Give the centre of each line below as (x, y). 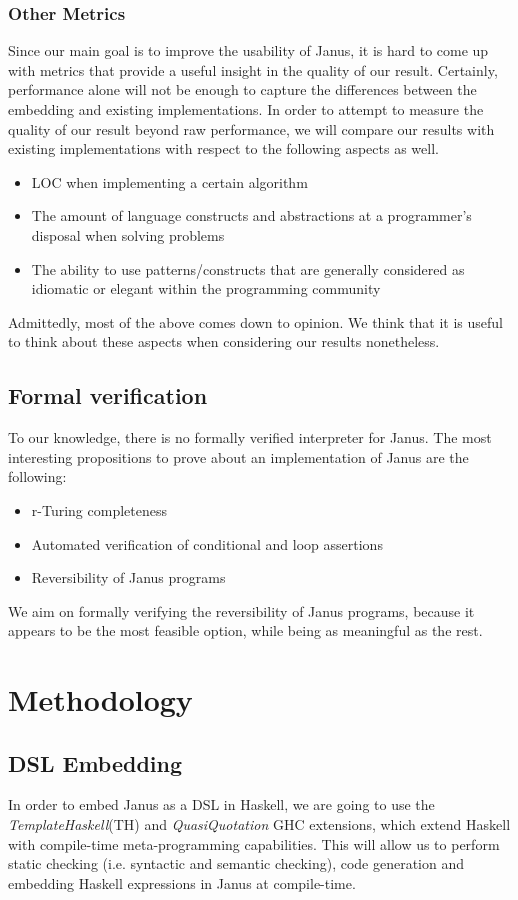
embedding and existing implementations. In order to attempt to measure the (246, 109)
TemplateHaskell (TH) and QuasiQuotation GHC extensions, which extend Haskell (259, 824)
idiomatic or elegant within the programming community (206, 288)
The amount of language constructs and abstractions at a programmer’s (251, 215)
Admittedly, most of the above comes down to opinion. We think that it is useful (255, 321)
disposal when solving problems (128, 234)
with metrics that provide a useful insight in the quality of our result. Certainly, (253, 69)
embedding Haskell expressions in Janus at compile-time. (182, 882)
